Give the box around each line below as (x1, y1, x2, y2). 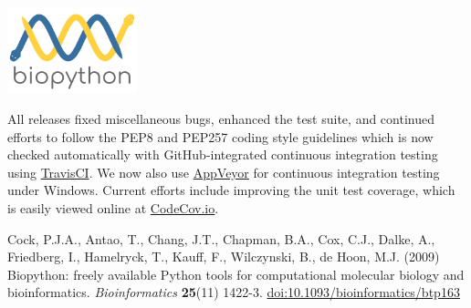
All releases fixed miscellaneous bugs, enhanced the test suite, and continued (7, 109, 434, 128)
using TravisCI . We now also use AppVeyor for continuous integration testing (7, 162, 440, 181)
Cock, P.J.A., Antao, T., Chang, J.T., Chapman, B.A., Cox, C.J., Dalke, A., (7, 229, 435, 248)
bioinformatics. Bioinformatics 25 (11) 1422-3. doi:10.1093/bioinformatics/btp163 (7, 282, 460, 302)
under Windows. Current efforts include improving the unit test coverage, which (7, 180, 455, 200)
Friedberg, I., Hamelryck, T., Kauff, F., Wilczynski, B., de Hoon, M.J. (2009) (7, 247, 440, 266)
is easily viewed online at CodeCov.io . (7, 199, 219, 218)
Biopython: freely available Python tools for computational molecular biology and (7, 264, 465, 283)
